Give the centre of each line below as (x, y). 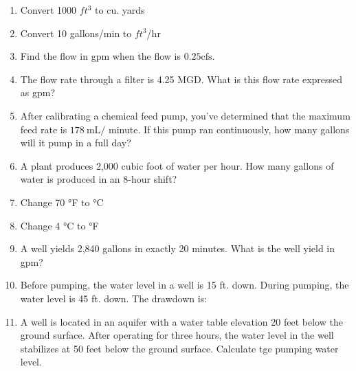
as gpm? (38, 92)
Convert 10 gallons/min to (76, 33)
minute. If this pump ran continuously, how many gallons (229, 129)
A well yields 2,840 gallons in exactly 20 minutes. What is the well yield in (178, 248)
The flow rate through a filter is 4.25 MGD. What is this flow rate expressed (181, 79)
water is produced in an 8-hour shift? (99, 179)
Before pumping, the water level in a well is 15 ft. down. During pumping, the (185, 285)
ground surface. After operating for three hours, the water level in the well (177, 335)
